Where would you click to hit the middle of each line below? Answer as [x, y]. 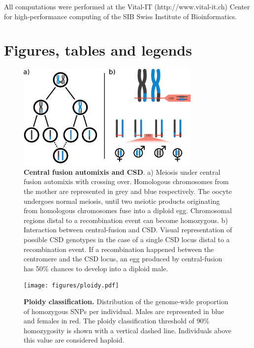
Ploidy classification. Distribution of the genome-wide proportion [126, 301]
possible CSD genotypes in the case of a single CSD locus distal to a [127, 239]
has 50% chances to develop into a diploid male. [96, 268]
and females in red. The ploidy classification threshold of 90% [117, 321]
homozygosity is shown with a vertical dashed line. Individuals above [127, 330]
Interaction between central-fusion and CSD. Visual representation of [128, 230]
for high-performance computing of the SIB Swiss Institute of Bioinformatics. [120, 16]
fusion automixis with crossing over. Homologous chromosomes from [126, 181]
